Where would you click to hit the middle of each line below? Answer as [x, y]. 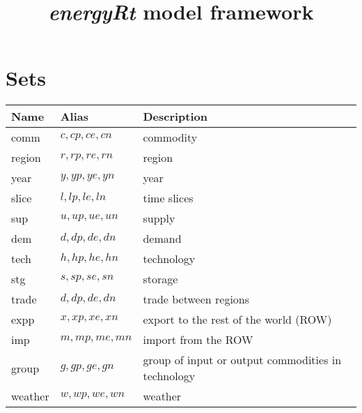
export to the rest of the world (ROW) [237, 320]
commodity [170, 137]
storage [160, 279]
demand [162, 239]
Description [175, 117]
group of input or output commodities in [242, 360]
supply [159, 218]
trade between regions [196, 299]
